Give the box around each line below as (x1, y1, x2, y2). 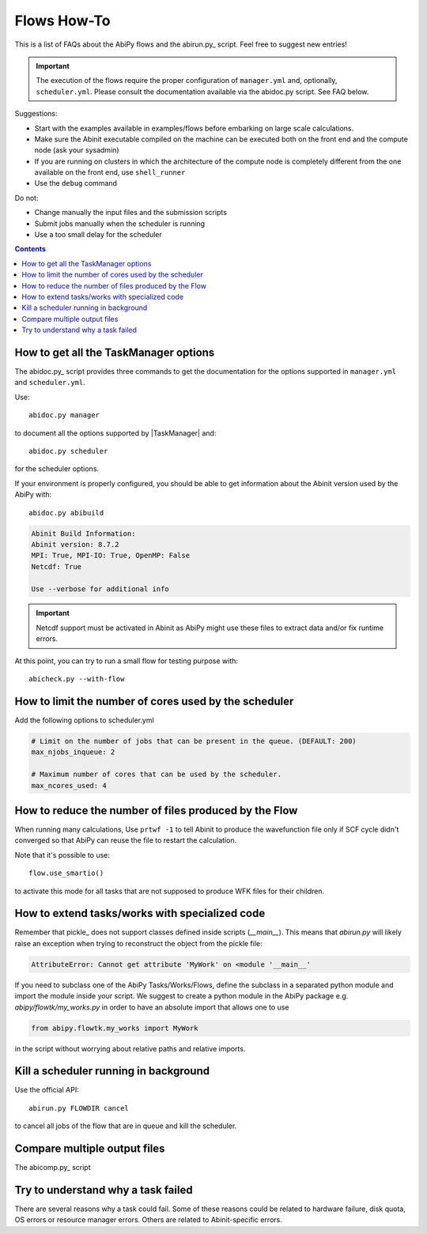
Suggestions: (14, 109, 59, 119)
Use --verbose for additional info (31, 584, 169, 593)
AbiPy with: (14, 490, 52, 500)
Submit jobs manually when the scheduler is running (34, 218, 206, 228)
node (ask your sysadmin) (34, 145, 119, 155)
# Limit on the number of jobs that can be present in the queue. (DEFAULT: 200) (31, 736, 357, 745)
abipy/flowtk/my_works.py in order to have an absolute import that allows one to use (14, 1002, 289, 1012)
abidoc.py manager (28, 411, 100, 420)
